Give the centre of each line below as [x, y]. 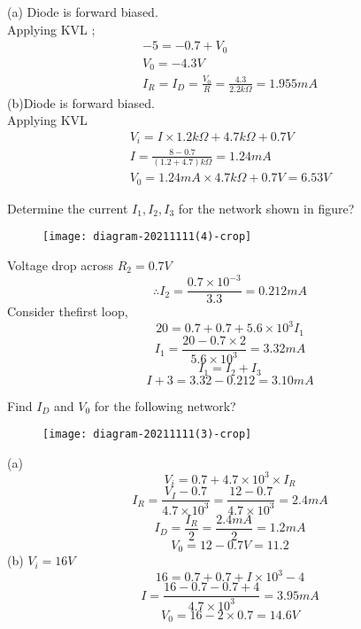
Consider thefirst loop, [68, 311]
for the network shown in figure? [266, 208]
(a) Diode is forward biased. [83, 12]
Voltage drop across [61, 265]
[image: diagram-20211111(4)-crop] [147, 237]
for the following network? [165, 405]
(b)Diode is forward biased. [81, 102]
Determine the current [68, 208]
